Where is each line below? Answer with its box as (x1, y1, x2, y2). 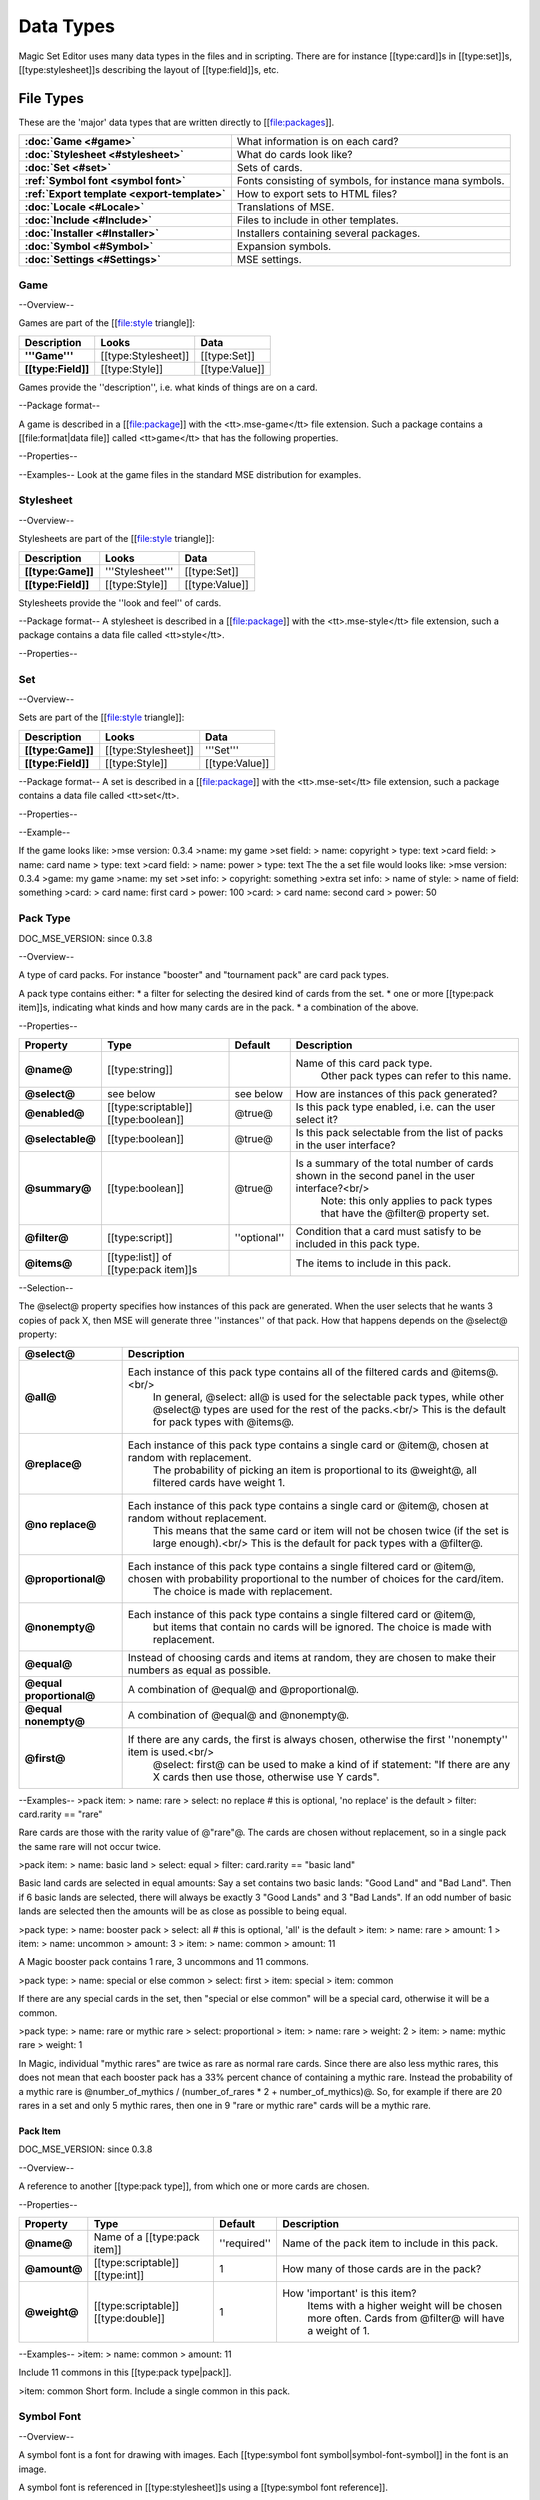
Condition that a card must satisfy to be (295, 1224, 482, 1238)
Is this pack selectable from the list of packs (295, 1125, 504, 1139)
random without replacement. (127, 1511, 267, 1525)
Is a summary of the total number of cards (295, 1156, 494, 1170)
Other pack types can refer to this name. (320, 1068, 512, 1082)
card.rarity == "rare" (18, 1808, 103, 1820)
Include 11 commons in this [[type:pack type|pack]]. (18, 2366, 232, 2379)
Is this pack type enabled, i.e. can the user (295, 1100, 496, 1114)
